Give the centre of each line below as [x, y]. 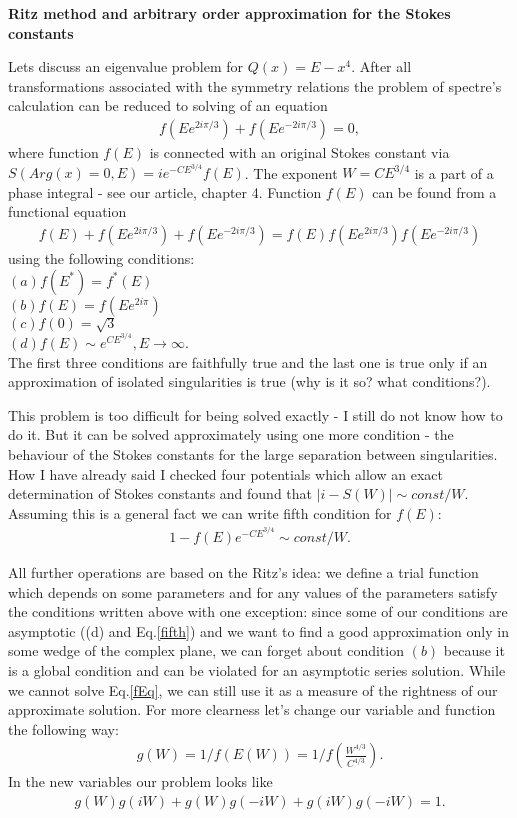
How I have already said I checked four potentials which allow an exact [225, 473]
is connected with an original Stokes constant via [299, 152]
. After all [381, 66]
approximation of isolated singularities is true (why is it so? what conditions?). [249, 381]
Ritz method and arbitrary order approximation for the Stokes [229, 13]
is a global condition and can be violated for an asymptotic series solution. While [257, 670]
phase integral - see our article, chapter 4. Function [165, 191]
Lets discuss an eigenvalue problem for [126, 66]
